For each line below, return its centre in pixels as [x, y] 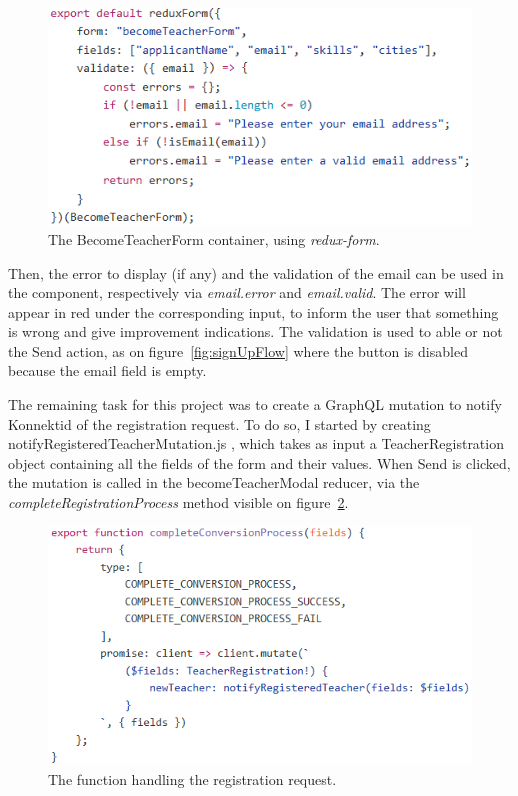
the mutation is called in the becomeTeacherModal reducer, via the [214, 482]
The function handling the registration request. [192, 778]
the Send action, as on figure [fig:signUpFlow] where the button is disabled [238, 350]
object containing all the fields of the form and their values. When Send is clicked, [259, 462]
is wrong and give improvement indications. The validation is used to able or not [255, 331]
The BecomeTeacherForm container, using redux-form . [214, 238]
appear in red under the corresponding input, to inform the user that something [253, 311]
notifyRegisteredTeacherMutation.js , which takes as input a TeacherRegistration [256, 443]
